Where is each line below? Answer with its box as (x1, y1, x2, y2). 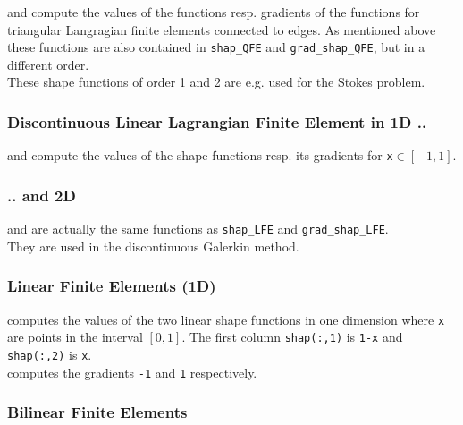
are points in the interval (7, 327, 143, 346)
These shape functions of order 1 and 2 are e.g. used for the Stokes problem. (7, 72, 425, 91)
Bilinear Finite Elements (7, 401, 188, 423)
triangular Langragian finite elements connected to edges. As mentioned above (7, 20, 436, 38)
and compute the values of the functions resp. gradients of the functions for (7, 3, 420, 21)
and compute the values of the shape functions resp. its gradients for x (7, 146, 393, 165)
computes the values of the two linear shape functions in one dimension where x (7, 310, 445, 328)
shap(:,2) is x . (7, 344, 92, 363)
